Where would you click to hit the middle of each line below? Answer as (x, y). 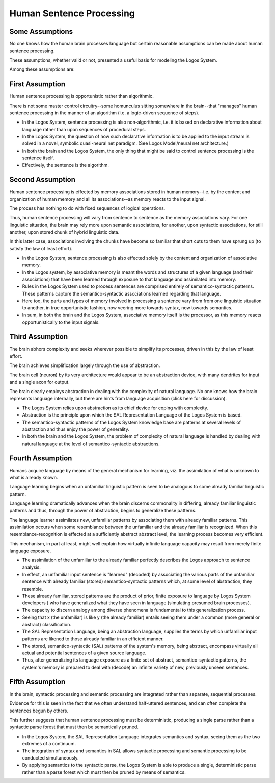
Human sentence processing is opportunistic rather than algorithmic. (81, 96)
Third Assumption (39, 337)
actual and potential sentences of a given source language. (84, 653)
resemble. (33, 589)
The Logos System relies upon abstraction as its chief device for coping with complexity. (115, 408)
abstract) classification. (47, 624)
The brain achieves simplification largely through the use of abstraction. (85, 365)
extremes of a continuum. (49, 744)
